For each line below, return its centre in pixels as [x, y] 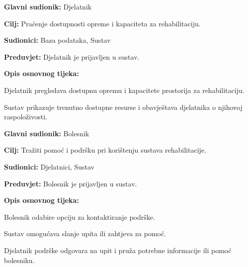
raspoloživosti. [26, 117]
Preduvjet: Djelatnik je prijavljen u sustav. [72, 56]
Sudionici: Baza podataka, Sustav [57, 40]
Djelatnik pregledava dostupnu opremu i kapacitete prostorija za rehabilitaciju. [124, 90]
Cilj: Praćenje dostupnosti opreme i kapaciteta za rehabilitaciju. [102, 23]
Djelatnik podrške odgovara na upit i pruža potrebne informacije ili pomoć [118, 250]
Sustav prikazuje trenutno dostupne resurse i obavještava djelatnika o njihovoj [123, 107]
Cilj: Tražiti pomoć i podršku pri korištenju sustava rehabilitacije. [105, 150]
